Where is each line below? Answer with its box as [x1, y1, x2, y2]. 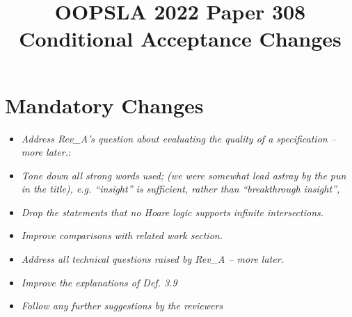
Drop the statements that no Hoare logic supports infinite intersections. [21, 204, 324, 219]
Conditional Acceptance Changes [19, 24, 342, 53]
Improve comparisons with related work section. [21, 228, 223, 243]
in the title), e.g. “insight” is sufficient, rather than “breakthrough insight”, [21, 181, 340, 196]
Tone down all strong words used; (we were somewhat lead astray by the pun [21, 168, 346, 182]
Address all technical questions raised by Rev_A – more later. [21, 252, 284, 266]
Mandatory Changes [5, 90, 204, 119]
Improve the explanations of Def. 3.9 [21, 275, 177, 289]
